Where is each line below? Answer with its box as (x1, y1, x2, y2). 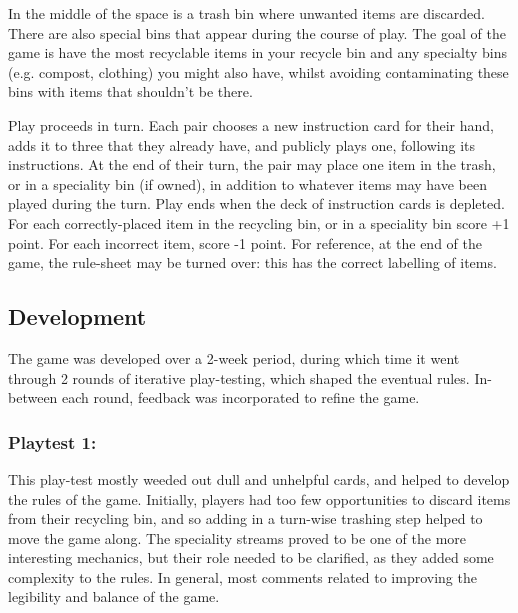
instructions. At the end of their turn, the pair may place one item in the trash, (8, 154, 496, 175)
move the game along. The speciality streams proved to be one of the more (8, 527, 466, 548)
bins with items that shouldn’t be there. (8, 81, 253, 102)
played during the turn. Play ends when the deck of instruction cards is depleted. (8, 193, 505, 214)
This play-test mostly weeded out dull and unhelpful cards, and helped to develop (8, 468, 510, 489)
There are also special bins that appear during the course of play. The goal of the (8, 22, 506, 43)
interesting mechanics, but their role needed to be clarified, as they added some (8, 547, 494, 568)
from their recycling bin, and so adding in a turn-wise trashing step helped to (8, 508, 483, 529)
